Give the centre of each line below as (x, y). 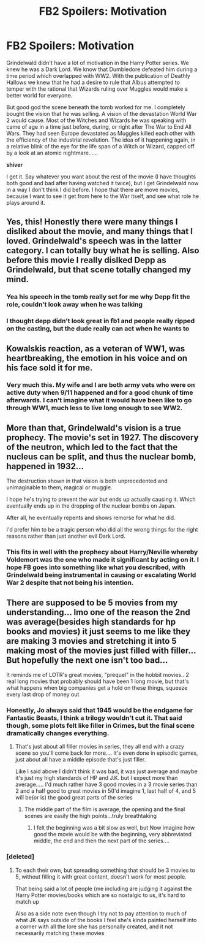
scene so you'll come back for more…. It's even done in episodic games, (106, 753)
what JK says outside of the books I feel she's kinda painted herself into (106, 920)
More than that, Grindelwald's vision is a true (94, 428)
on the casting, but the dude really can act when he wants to (98, 329)
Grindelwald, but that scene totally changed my (99, 270)
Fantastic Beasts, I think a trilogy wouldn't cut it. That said (94, 717)
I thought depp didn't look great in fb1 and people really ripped (101, 321)
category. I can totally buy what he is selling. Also (103, 250)
